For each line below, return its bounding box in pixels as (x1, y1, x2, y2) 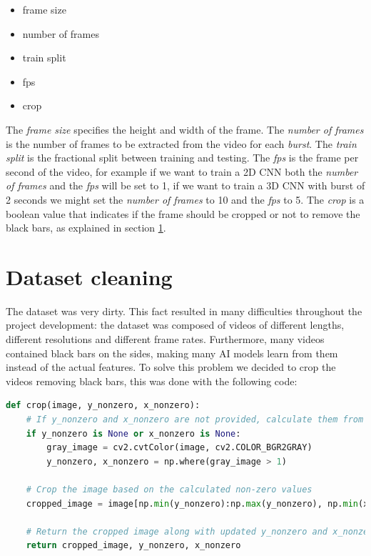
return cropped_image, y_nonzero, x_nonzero (26, 540, 241, 551)
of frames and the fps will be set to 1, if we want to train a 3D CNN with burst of (6, 178, 365, 193)
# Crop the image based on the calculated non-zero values (26, 484, 312, 495)
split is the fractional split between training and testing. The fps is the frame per (6, 150, 359, 165)
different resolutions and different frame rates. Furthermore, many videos (6, 332, 325, 347)
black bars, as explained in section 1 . (6, 220, 166, 235)
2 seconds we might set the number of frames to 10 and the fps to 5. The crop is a (6, 192, 365, 207)
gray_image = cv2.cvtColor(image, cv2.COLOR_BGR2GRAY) (46, 442, 312, 453)
